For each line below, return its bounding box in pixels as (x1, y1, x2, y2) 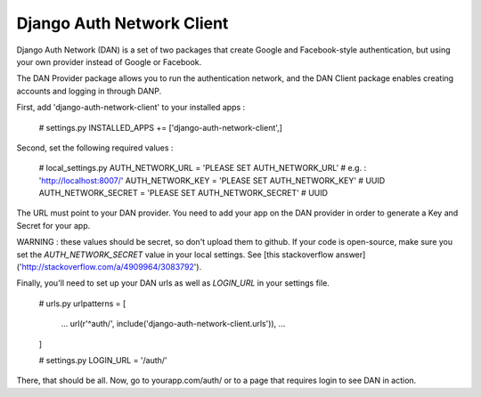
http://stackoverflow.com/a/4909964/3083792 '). (21, 262, 202, 272)
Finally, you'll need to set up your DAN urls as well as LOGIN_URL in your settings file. (16, 278, 330, 288)
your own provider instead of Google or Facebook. (16, 56, 202, 67)
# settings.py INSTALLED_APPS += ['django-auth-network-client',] (38, 122, 282, 133)
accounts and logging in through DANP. (16, 85, 162, 96)
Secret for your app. (16, 220, 91, 231)
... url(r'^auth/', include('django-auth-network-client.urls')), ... (61, 319, 286, 329)
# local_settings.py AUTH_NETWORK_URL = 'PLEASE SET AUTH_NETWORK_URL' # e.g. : (38, 163, 367, 174)
